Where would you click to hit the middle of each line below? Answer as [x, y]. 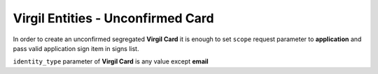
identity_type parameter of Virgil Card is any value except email [111, 61]
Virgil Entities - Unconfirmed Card [113, 18]
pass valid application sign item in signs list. [76, 48]
